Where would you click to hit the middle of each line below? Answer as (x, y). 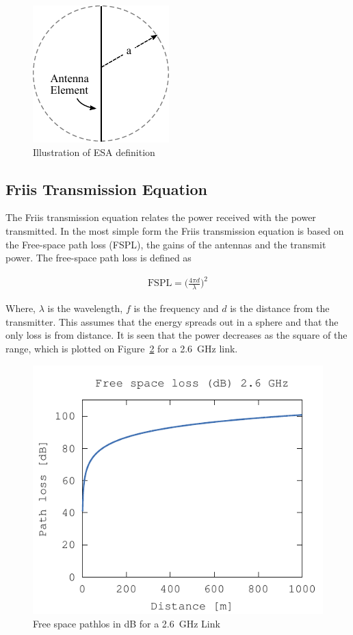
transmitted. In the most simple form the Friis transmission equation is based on (175, 230)
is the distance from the (280, 308)
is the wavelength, (85, 308)
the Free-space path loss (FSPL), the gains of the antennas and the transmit (166, 244)
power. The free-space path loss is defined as (99, 258)
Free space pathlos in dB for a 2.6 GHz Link (127, 623)
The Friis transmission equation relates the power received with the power (161, 217)
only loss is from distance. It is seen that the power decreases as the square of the (176, 335)
